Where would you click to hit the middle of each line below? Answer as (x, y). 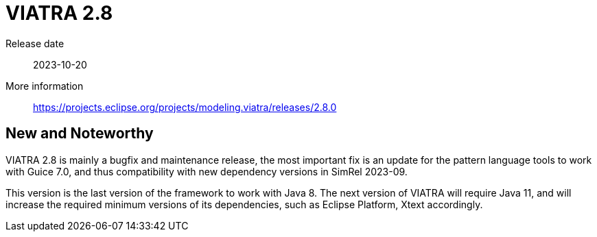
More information (45, 86)
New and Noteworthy (80, 134)
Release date (35, 43)
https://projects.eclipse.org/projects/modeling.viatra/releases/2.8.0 (185, 107)
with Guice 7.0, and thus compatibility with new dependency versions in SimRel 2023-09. (207, 171)
